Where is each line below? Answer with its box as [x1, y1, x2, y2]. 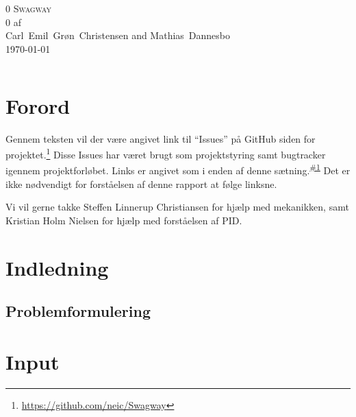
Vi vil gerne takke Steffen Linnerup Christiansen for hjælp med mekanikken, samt [5, 200, 349, 214]
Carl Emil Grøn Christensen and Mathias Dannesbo [5, 28, 231, 43]
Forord [5, 91, 71, 119]
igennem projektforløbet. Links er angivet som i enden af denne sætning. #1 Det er [5, 161, 351, 177]
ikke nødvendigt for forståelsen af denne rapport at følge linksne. [5, 176, 277, 191]
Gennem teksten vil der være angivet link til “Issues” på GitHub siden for [5, 131, 316, 145]
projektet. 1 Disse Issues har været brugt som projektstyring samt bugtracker [5, 145, 326, 161]
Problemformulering [5, 300, 151, 322]
